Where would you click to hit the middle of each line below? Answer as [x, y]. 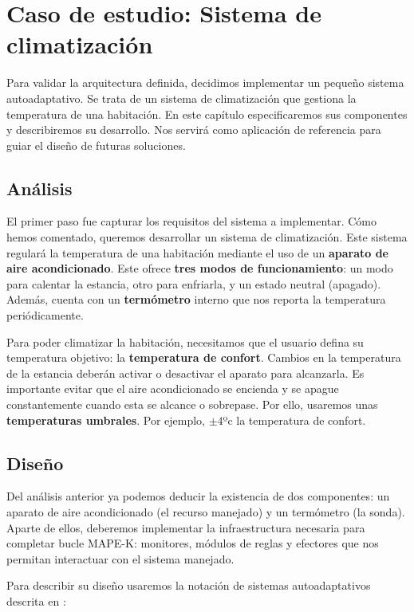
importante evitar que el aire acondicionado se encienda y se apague [173, 388]
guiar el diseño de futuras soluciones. [96, 145]
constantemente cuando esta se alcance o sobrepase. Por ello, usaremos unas [192, 404]
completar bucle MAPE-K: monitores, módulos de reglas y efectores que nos [193, 543]
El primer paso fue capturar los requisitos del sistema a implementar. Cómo [192, 221]
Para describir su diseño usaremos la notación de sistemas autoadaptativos [189, 585]
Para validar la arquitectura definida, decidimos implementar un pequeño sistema [205, 82]
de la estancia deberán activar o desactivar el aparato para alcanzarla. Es [185, 373]
